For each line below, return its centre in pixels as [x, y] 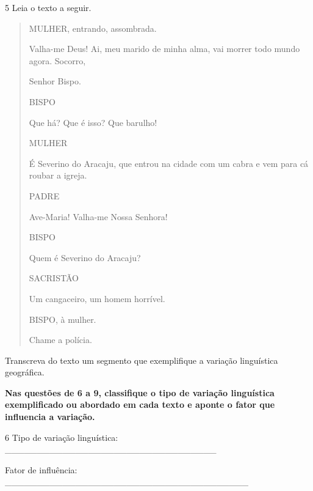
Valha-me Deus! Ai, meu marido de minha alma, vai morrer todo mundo [164, 49]
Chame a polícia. [60, 340]
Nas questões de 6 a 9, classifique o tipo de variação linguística [140, 392]
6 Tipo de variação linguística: [62, 437]
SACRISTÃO [54, 278]
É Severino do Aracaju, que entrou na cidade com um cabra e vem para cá [169, 163]
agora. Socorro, [57, 60]
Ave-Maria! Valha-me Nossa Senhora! [98, 216]
